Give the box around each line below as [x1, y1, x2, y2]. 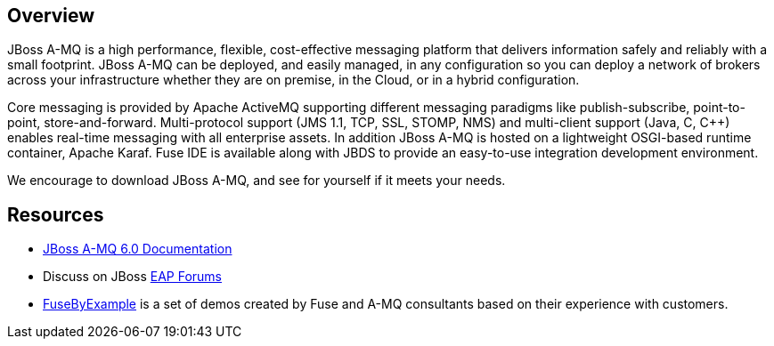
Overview [7, 4, 95, 27]
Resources [7, 203, 104, 226]
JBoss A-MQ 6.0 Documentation [43, 241, 232, 257]
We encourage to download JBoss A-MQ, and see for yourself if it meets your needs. [7, 173, 506, 189]
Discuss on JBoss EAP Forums [43, 269, 223, 285]
